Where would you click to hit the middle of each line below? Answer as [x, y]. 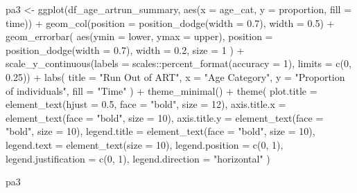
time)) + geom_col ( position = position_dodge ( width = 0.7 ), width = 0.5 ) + [170, 22]
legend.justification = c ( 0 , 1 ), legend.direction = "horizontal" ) [138, 158]
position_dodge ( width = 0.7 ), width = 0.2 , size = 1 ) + [125, 49]
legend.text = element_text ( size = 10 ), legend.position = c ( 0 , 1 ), [145, 144]
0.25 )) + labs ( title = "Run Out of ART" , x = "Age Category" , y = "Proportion [175, 76]
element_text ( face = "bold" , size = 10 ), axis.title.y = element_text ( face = [165, 117]
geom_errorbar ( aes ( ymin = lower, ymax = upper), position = [139, 36]
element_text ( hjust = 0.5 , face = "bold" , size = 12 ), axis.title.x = [146, 104]
